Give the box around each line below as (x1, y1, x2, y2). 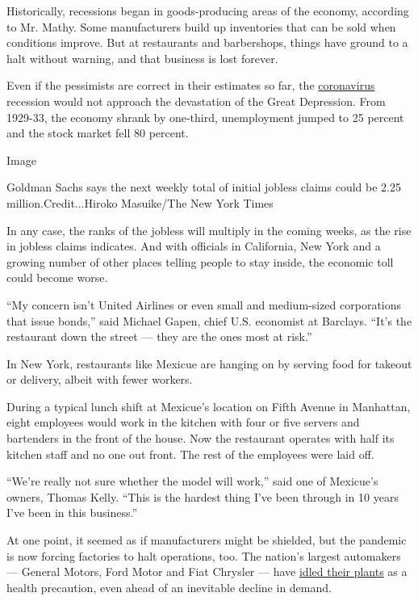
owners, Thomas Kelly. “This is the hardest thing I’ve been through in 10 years (6, 488, 399, 505)
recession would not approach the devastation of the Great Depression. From (6, 92, 386, 109)
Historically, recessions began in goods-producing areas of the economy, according (6, 2, 409, 19)
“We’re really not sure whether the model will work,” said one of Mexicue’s (6, 473, 378, 490)
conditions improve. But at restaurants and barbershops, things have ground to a (6, 34, 408, 51)
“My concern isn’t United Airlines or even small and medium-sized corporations (6, 296, 402, 313)
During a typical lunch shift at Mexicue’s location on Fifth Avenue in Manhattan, (6, 397, 411, 414)
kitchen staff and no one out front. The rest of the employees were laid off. (6, 445, 374, 462)
